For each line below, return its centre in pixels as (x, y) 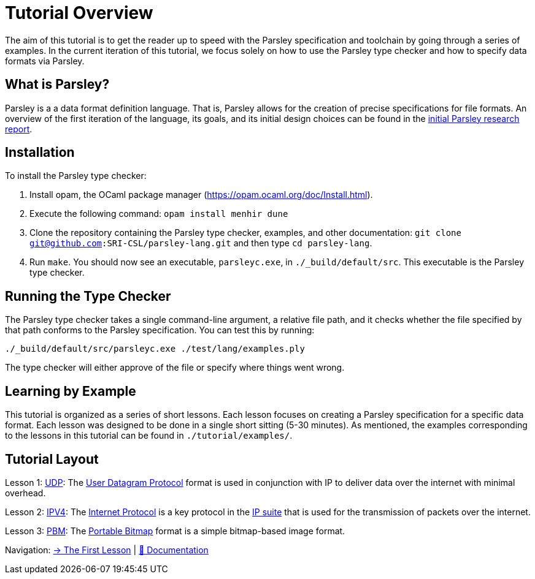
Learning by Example (71, 391)
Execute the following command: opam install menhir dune (159, 214)
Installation (40, 153)
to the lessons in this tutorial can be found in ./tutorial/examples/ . (149, 436)
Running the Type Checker (88, 296)
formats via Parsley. (45, 61)
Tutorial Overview (79, 13)
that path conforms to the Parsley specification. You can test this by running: (160, 330)
